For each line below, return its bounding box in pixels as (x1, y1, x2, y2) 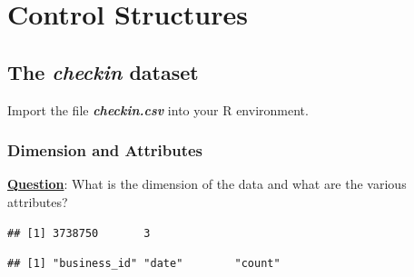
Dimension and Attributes (7, 139, 203, 162)
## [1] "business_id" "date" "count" (7, 257, 281, 271)
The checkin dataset (7, 57, 199, 85)
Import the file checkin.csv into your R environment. (7, 100, 309, 119)
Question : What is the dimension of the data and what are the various (7, 174, 407, 193)
